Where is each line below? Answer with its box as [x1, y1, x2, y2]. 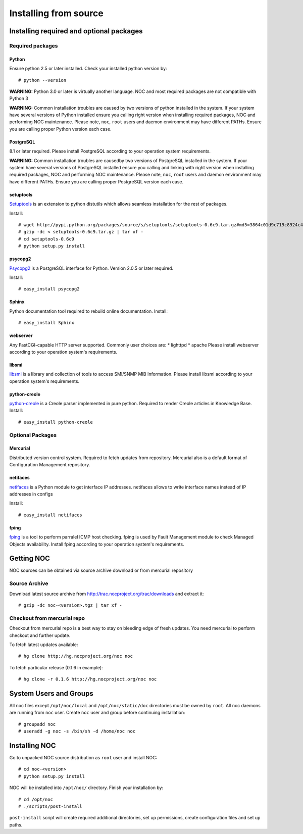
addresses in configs [9, 490, 53, 497]
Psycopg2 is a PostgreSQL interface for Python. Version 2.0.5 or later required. [9, 265, 174, 271]
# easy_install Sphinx [18, 320, 75, 326]
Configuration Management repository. [9, 462, 90, 468]
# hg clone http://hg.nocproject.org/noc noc [18, 653, 133, 659]
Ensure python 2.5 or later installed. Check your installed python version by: [9, 66, 167, 72]
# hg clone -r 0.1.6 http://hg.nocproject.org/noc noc [18, 676, 157, 682]
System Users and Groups [9, 689, 93, 698]
